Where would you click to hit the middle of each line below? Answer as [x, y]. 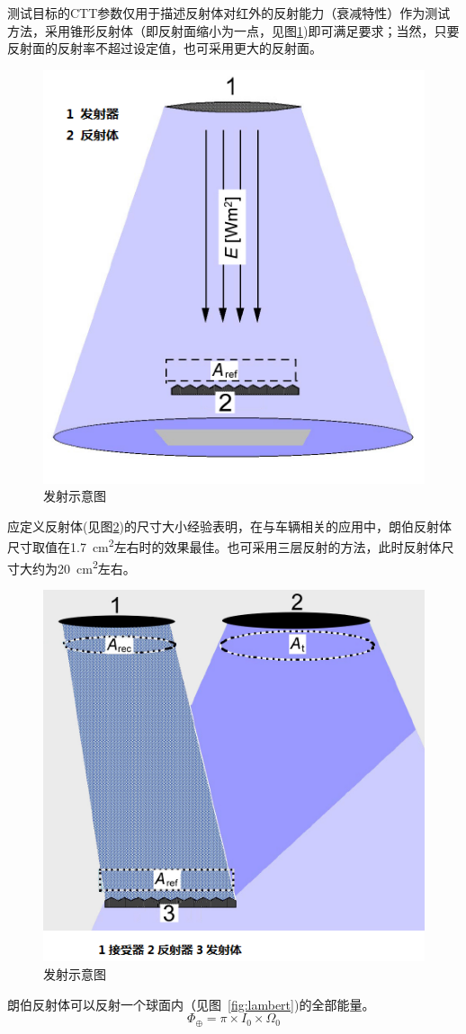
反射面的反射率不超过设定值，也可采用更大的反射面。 [165, 48]
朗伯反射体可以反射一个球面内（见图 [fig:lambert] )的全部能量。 [191, 1004]
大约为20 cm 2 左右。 [77, 566]
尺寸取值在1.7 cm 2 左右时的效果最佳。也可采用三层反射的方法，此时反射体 [224, 546]
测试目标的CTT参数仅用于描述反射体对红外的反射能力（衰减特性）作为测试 [229, 13]
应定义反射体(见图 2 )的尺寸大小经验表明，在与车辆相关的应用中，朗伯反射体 [229, 526]
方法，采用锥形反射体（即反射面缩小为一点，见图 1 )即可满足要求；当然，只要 [233, 30]
